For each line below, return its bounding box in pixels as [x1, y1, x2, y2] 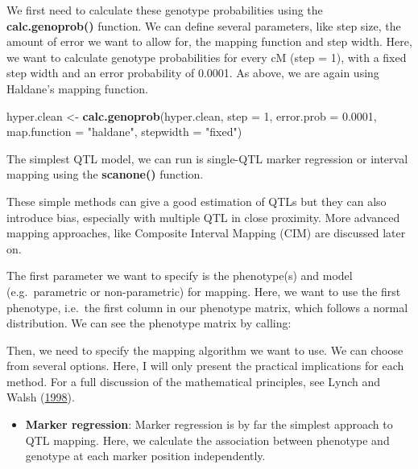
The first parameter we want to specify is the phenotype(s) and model [6, 267, 353, 284]
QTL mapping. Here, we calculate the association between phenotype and [25, 431, 390, 448]
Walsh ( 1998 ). [6, 389, 75, 405]
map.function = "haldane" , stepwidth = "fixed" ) [6, 123, 242, 140]
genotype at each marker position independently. [25, 447, 266, 464]
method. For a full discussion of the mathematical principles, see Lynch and [6, 372, 381, 389]
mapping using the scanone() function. [6, 166, 204, 183]
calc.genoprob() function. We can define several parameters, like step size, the [6, 17, 401, 34]
